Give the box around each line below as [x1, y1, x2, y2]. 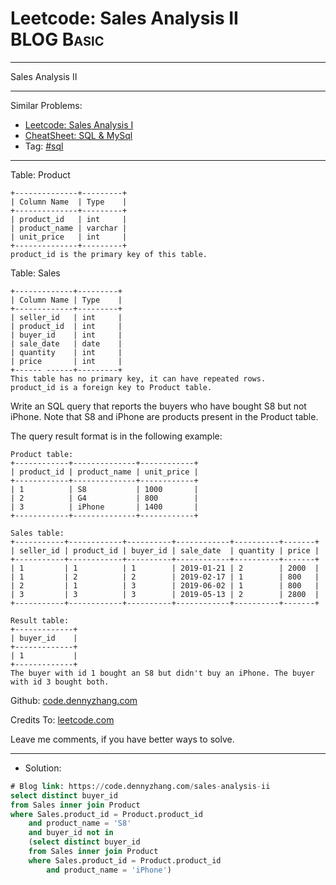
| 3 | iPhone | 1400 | [10, 502, 199, 512]
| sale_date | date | [10, 338, 123, 349]
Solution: [24, 762, 62, 774]
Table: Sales [10, 267, 61, 279]
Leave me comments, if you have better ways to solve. [10, 733, 235, 745]
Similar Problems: [10, 99, 83, 111]
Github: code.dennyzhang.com [10, 694, 138, 706]
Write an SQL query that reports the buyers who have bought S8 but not [10, 400, 307, 412]
